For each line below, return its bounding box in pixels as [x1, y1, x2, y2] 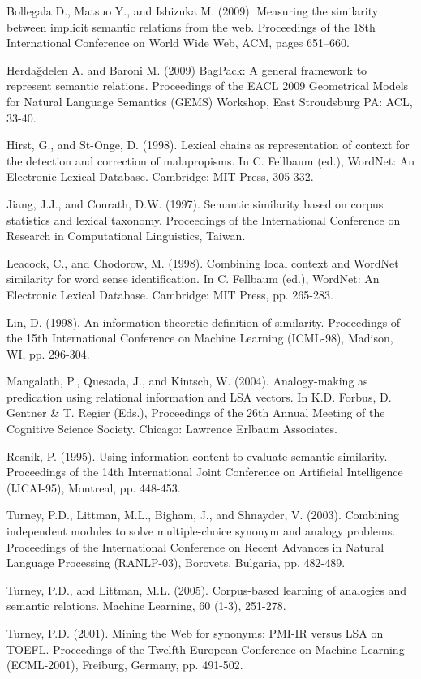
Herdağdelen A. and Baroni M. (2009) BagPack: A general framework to [6, 61, 367, 78]
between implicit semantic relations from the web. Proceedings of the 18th [6, 18, 376, 35]
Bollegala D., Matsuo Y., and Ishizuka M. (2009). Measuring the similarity [6, 2, 379, 19]
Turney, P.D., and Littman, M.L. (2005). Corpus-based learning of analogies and [6, 581, 407, 598]
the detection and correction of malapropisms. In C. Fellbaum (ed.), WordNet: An [6, 152, 415, 169]
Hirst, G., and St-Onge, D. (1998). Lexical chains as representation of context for [6, 136, 410, 153]
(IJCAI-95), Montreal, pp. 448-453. [6, 479, 181, 496]
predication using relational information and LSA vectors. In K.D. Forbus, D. [6, 388, 392, 405]
